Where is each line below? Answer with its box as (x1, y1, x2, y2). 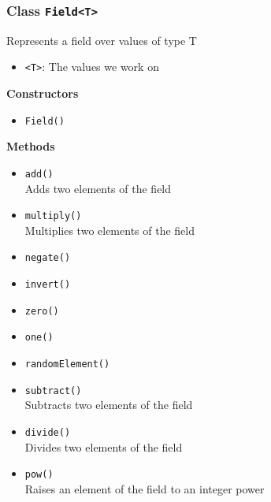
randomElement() (24, 359, 110, 370)
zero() (24, 305, 59, 317)
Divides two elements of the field (24, 438, 183, 455)
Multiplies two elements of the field (24, 221, 195, 238)
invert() (24, 279, 71, 291)
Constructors (6, 85, 79, 102)
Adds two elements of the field (24, 180, 172, 196)
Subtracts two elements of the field (24, 396, 193, 413)
